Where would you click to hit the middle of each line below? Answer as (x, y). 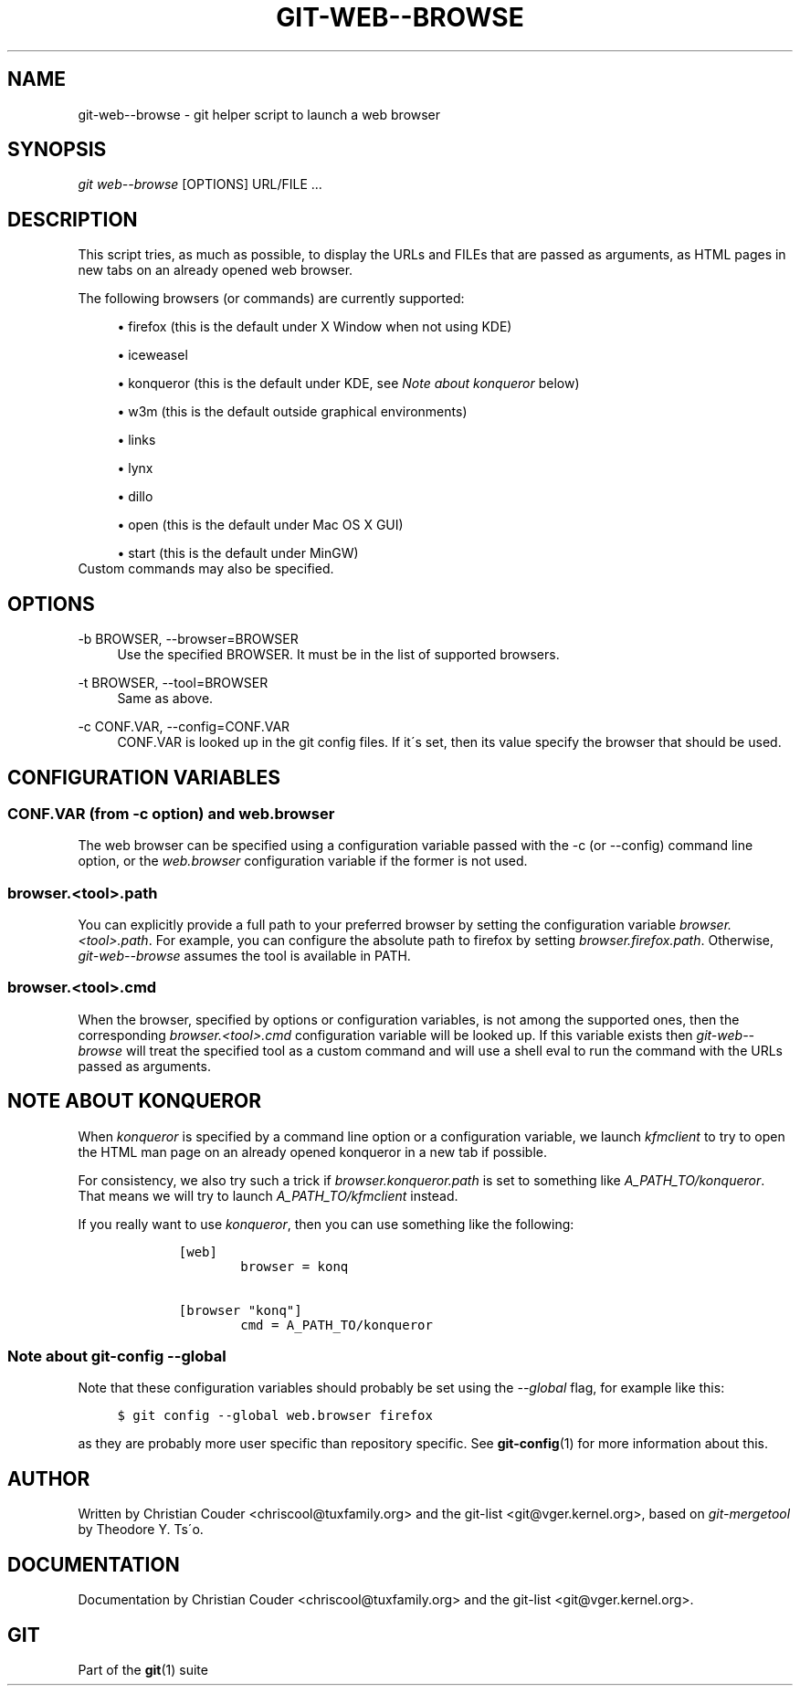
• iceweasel (153, 355)
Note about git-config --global (117, 1357)
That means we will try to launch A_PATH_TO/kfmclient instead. (268, 1195)
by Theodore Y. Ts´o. (141, 1530)
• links (137, 440)
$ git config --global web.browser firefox (275, 1416)
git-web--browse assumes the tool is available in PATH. (244, 956)
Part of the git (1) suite (143, 1669)
